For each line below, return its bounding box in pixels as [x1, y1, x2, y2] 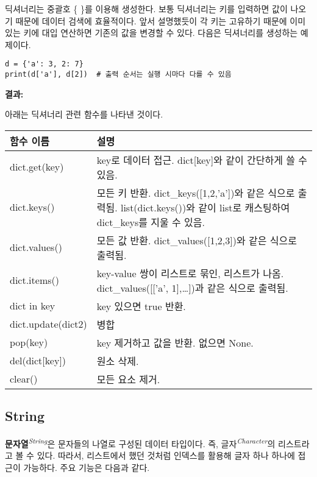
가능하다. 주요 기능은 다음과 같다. [23, 461, 150, 473]
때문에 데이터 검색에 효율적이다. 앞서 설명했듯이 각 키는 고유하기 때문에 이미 [15, 14, 306, 27]
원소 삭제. [96, 353, 139, 368]
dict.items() [10, 273, 59, 288]
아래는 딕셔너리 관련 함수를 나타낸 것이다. [5, 108, 163, 121]
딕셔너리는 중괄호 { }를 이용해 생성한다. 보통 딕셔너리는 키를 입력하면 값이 [5, 2, 288, 15]
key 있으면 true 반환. [96, 299, 186, 313]
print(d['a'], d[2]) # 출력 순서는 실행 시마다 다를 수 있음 [5, 70, 232, 79]
